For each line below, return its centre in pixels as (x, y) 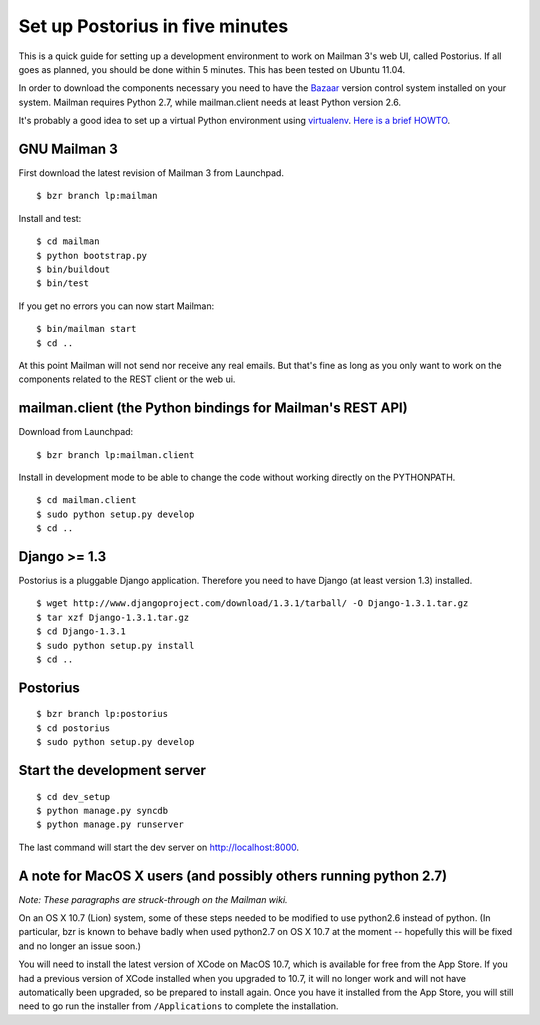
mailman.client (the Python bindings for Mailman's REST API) (213, 408)
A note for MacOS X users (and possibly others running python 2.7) (233, 875)
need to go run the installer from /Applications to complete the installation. (178, 1006)
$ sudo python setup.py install (115, 645)
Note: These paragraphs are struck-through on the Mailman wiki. (153, 899)
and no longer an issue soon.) (80, 946)
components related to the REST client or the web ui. (127, 379)
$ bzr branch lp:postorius (102, 714)
